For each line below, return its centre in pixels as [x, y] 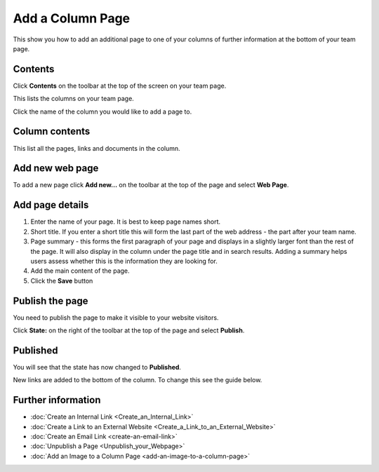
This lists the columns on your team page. [74, 99]
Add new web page [56, 168]
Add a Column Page [72, 18]
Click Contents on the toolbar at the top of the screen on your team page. [120, 86]
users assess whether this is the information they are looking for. [124, 261]
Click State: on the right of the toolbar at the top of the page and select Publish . [129, 330]
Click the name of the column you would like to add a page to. [102, 112]
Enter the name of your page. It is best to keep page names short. [126, 222]
